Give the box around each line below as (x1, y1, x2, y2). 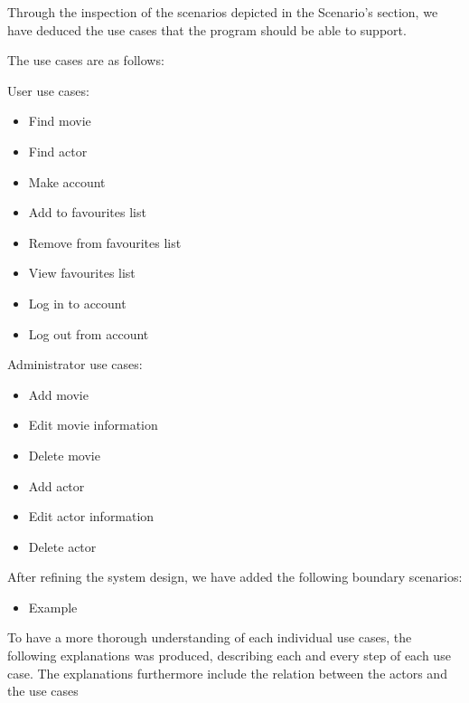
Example (28, 597, 78, 616)
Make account (28, 172, 106, 191)
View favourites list (28, 263, 136, 282)
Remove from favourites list (28, 233, 182, 252)
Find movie (28, 111, 91, 130)
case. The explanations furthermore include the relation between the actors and (7, 663, 447, 682)
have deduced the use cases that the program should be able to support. (7, 20, 407, 39)
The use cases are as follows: (7, 51, 164, 70)
